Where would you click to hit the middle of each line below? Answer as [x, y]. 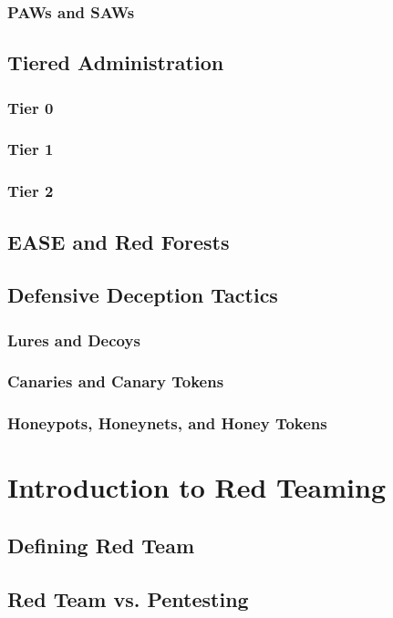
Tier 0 [31, 107]
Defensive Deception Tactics [143, 295]
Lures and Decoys [74, 340]
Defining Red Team [101, 546]
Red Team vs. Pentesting [128, 598]
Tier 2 [31, 191]
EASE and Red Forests [119, 241]
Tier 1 [31, 149]
